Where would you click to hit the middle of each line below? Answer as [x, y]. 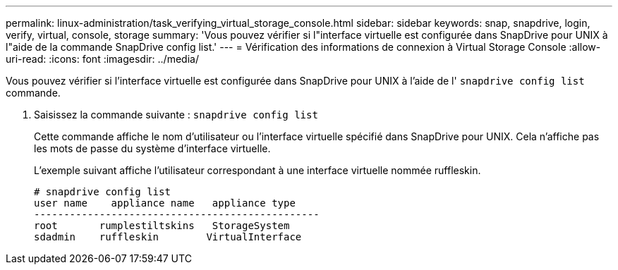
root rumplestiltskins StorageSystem [162, 226]
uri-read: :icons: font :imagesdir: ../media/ [102, 59]
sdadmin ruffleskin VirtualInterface [168, 237]
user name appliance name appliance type [165, 203]
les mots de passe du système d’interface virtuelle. [152, 148]
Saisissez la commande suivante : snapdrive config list [176, 115]
